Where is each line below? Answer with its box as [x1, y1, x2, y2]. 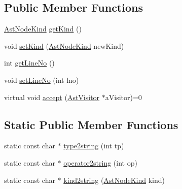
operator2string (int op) [63, 157, 137, 168]
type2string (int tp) [63, 140, 124, 151]
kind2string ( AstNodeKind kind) [63, 174, 165, 185]
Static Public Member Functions [4, 116, 178, 132]
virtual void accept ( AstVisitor [4, 91, 100, 102]
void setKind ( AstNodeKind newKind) [4, 40, 124, 51]
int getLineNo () [4, 57, 55, 68]
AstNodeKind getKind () [4, 23, 82, 34]
